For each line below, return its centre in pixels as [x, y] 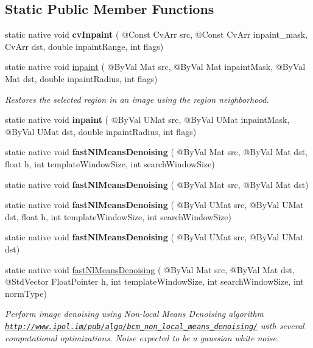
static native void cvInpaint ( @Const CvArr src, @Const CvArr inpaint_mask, [156, 34]
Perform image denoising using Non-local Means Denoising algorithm [135, 314]
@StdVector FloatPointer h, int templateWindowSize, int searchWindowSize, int [154, 281]
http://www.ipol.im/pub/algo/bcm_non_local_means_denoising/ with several [155, 325]
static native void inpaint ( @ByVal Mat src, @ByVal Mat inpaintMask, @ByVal [155, 67]
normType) [26, 293]
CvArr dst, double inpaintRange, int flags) [84, 46]
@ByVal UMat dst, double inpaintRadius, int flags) [101, 131]
